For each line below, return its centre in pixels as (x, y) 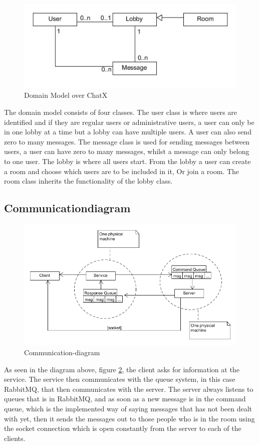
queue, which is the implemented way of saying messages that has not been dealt (128, 408)
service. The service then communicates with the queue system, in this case (120, 379)
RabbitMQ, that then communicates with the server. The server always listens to (129, 389)
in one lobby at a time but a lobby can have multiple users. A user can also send (128, 132)
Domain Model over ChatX (66, 95)
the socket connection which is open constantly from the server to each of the (123, 428)
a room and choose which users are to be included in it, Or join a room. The (122, 171)
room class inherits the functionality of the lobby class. (88, 181)
